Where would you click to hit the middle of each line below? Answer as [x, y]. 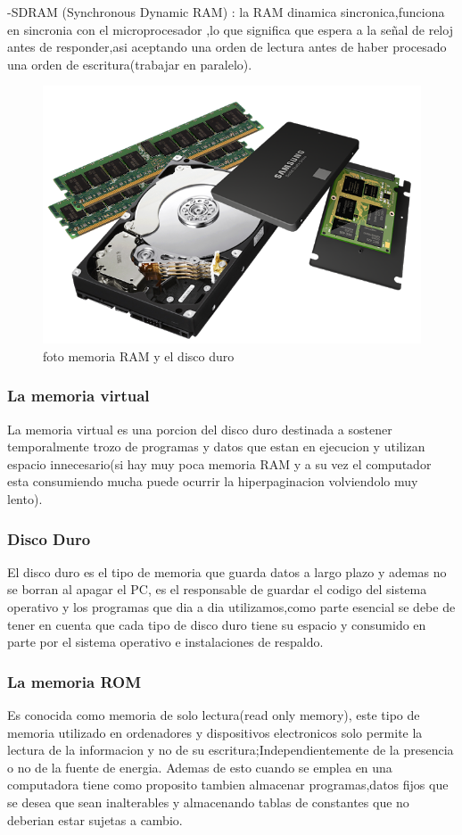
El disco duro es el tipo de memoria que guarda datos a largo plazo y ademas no [227, 571]
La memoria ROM [74, 681]
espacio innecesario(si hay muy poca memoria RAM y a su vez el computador [219, 463]
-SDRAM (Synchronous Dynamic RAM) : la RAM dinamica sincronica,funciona [226, 12]
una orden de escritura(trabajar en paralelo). [130, 64]
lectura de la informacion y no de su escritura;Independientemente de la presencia [231, 750]
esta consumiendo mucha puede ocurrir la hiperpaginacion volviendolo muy [213, 481]
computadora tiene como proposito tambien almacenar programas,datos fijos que [228, 785]
